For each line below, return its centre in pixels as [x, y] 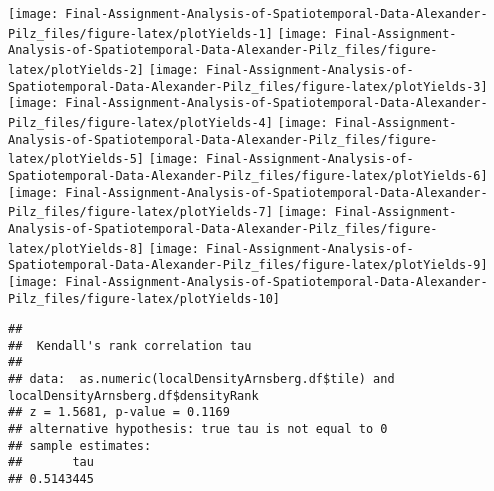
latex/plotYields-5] [76, 159]
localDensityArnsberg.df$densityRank [133, 395]
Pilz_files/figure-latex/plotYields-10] [144, 298]
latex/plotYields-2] [76, 69]
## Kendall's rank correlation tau [130, 345]
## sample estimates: [80, 445]
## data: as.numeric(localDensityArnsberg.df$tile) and [201, 379]
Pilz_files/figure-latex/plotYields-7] [140, 212]
